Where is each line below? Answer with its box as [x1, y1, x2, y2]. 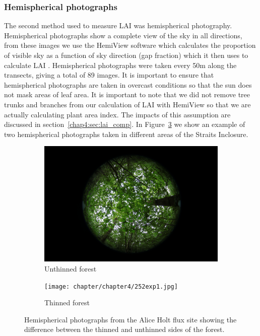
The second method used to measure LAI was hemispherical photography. [4, 20, 232, 31]
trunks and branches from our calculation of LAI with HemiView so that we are [4, 99, 251, 109]
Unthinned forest [44, 263, 97, 274]
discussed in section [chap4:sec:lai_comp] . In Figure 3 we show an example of [4, 119, 245, 129]
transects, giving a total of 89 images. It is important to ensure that [4, 70, 214, 80]
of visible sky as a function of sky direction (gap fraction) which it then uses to [4, 50, 248, 60]
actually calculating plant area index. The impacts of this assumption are [4, 109, 231, 119]
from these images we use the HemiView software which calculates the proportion [4, 40, 256, 50]
